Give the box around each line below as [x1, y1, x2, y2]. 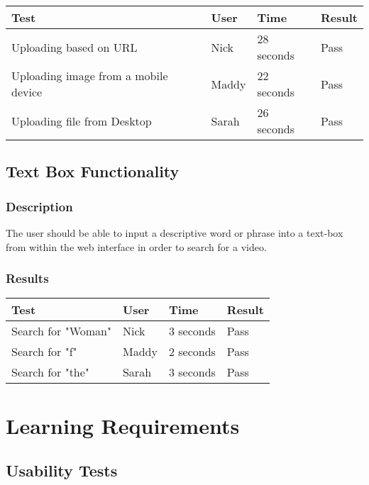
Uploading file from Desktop [11, 112, 152, 129]
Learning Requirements [6, 411, 240, 440]
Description [6, 197, 73, 215]
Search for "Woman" [11, 323, 111, 340]
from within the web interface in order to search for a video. [6, 239, 267, 254]
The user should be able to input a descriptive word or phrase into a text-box [6, 225, 343, 240]
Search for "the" [11, 364, 89, 381]
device [11, 84, 43, 100]
